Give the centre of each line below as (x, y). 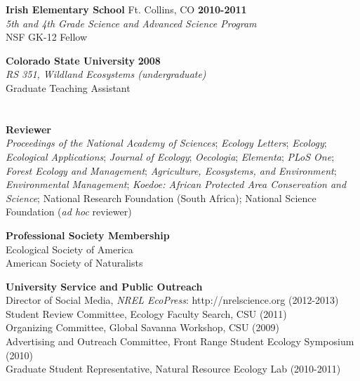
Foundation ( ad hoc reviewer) (69, 212)
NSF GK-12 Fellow (46, 37)
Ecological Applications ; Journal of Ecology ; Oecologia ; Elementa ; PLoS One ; (170, 156)
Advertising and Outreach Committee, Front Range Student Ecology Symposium (180, 341)
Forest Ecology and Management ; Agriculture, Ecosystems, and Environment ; (171, 170)
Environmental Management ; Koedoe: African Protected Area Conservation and (176, 184)
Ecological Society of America (69, 249)
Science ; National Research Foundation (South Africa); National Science (161, 198)
